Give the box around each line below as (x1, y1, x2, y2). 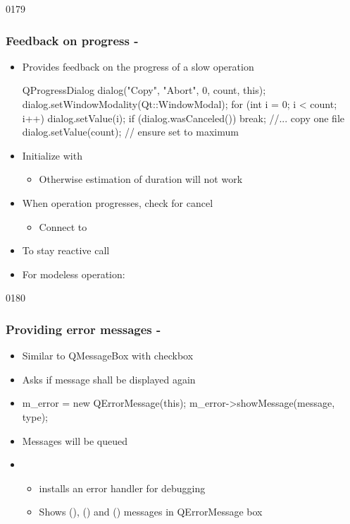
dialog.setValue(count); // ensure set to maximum (22, 124, 239, 139)
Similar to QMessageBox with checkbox (22, 348, 194, 363)
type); (22, 409, 48, 424)
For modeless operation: (22, 266, 125, 281)
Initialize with (22, 148, 82, 162)
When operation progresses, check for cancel (22, 195, 213, 210)
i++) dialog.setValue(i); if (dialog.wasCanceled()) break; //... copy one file (22, 110, 344, 125)
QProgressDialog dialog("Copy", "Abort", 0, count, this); (22, 83, 266, 97)
